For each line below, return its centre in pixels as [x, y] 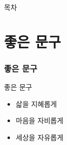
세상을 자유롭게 [39, 137]
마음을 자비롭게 [39, 120]
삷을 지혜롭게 [36, 103]
